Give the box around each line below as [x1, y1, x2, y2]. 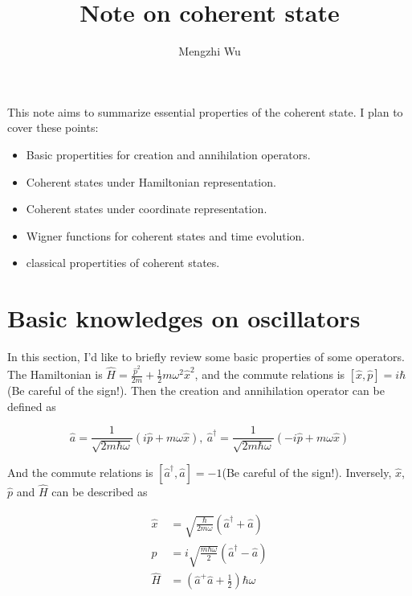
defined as [7, 397, 56, 414]
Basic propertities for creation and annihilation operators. [26, 146, 311, 162]
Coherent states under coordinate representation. [26, 200, 267, 217]
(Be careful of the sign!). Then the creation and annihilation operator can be [7, 382, 385, 399]
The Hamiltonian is [7, 366, 103, 383]
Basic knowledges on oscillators [7, 302, 361, 335]
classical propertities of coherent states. [26, 254, 220, 271]
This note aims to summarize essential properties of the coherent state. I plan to [7, 103, 403, 120]
